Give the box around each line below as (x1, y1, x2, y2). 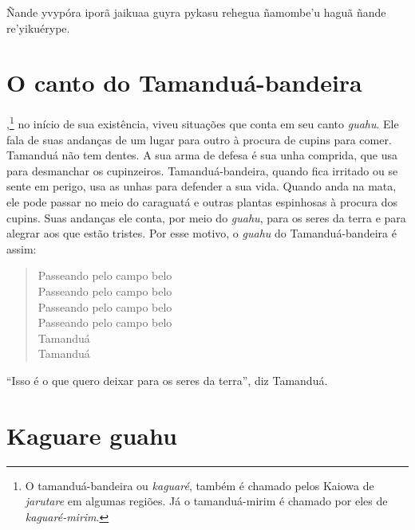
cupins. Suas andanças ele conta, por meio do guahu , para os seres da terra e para (6, 209, 406, 226)
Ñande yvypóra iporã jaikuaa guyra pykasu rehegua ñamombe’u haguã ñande (6, 4, 386, 20)
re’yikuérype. (6, 19, 70, 36)
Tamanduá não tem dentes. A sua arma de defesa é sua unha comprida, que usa (6, 147, 398, 163)
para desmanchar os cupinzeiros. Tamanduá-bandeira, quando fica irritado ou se (6, 162, 398, 179)
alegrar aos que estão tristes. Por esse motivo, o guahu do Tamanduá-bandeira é (6, 225, 397, 241)
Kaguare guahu (6, 418, 177, 451)
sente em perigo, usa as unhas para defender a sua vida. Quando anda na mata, (6, 178, 397, 194)
